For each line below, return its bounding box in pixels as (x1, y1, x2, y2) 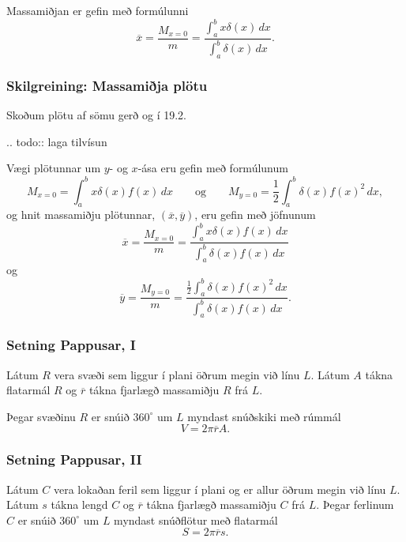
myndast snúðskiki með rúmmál (187, 408, 341, 424)
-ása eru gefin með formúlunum (137, 160, 288, 176)
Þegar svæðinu (6, 408, 76, 424)
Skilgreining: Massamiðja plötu (6, 75, 208, 95)
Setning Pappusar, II (6, 450, 142, 469)
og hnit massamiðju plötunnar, (6, 206, 156, 223)
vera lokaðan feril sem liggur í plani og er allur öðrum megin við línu (53, 480, 386, 497)
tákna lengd (51, 496, 108, 513)
